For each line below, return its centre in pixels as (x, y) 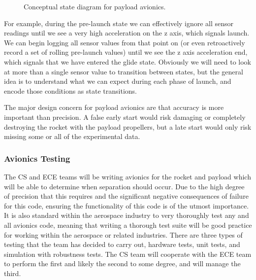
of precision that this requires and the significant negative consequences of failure (126, 196)
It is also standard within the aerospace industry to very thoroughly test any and (127, 215)
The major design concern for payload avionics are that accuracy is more (114, 107)
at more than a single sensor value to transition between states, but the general (124, 71)
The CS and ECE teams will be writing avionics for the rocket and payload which (128, 176)
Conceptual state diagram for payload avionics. (95, 6)
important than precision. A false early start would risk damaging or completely (125, 117)
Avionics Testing (37, 158)
